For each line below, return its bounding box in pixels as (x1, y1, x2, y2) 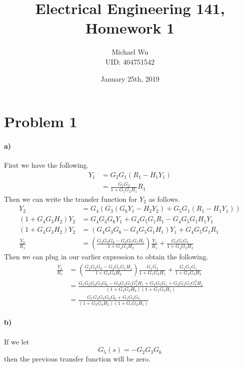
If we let (4, 336, 29, 346)
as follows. (148, 193, 180, 204)
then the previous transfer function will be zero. (4, 353, 150, 364)
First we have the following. (4, 160, 89, 170)
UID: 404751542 (105, 56, 154, 67)
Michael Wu (111, 47, 148, 57)
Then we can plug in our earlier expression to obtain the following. (4, 251, 208, 262)
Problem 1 (4, 111, 77, 132)
